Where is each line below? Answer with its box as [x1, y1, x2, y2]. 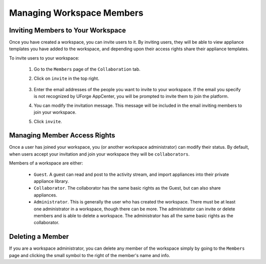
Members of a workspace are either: [9, 160, 83, 166]
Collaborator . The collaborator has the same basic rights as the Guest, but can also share [33, 185, 221, 191]
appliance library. [33, 178, 69, 184]
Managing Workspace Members [9, 7, 144, 18]
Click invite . [33, 118, 63, 124]
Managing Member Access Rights [9, 131, 115, 140]
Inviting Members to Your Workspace [9, 26, 126, 34]
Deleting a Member [9, 232, 69, 241]
